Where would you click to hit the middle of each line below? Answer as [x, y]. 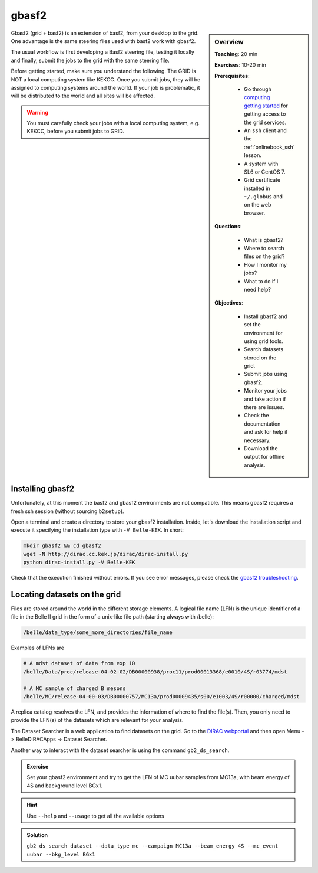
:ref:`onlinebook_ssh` [269, 147]
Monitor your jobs [265, 391]
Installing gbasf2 [43, 489]
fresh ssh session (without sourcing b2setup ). [67, 511]
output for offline [264, 457]
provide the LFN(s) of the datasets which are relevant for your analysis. [97, 720]
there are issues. [264, 407]
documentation [262, 424]
